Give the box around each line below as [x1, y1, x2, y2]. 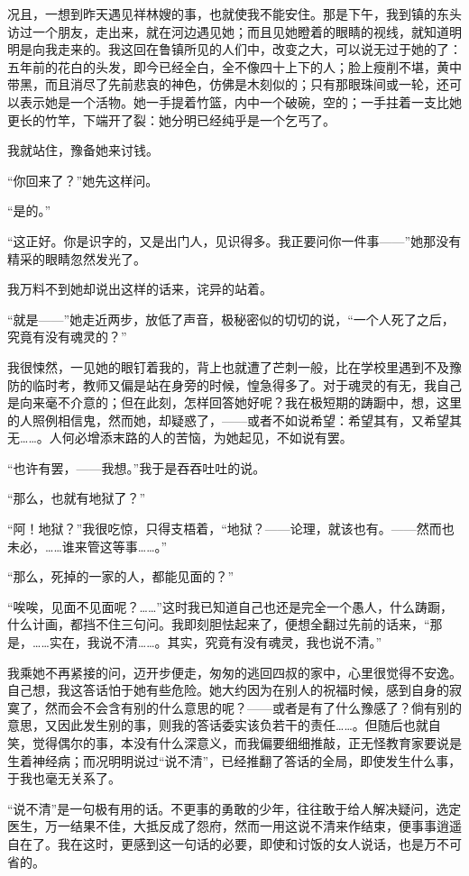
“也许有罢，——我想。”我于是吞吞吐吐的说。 [7, 458, 266, 477]
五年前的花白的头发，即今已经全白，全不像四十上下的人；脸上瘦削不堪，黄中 [7, 57, 462, 76]
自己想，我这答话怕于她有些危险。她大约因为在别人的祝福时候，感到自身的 [7, 680, 449, 699]
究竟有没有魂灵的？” [7, 327, 127, 346]
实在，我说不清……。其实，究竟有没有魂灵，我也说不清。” [49, 633, 382, 652]
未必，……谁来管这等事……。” [7, 536, 168, 555]
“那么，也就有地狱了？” [7, 488, 146, 507]
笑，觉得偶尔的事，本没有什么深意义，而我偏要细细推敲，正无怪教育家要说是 [7, 734, 462, 752]
